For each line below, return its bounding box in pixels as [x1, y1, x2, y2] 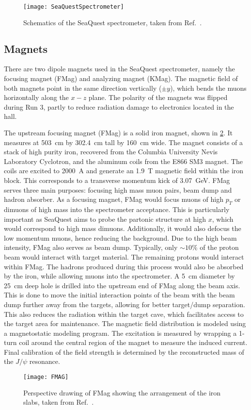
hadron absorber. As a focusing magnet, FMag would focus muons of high [4, 194, 224, 204]
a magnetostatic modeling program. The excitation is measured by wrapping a [4, 328, 237, 338]
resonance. [29, 356, 60, 366]
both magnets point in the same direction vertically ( [4, 82, 162, 93]
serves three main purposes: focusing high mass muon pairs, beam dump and [4, 184, 232, 195]
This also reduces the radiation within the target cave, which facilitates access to [4, 309, 244, 319]
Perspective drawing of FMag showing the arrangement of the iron [23, 387, 221, 397]
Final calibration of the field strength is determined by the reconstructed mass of [4, 346, 244, 357]
